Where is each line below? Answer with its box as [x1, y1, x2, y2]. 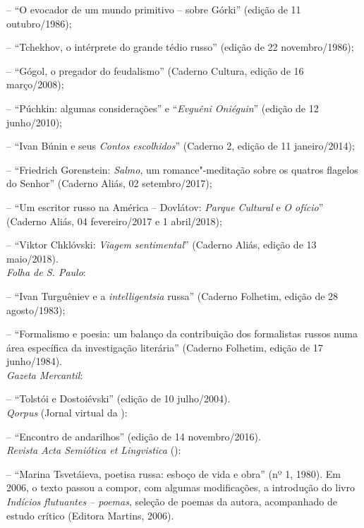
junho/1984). [6, 354, 62, 368]
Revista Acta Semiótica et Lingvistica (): [6, 443, 181, 457]
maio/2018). [6, 251, 59, 265]
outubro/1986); [6, 16, 72, 30]
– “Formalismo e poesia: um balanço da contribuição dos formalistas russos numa [6, 326, 358, 341]
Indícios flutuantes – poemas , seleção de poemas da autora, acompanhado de [6, 494, 337, 509]
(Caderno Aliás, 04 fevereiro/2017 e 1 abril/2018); [6, 213, 222, 228]
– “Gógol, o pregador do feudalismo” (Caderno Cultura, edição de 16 [6, 63, 304, 78]
